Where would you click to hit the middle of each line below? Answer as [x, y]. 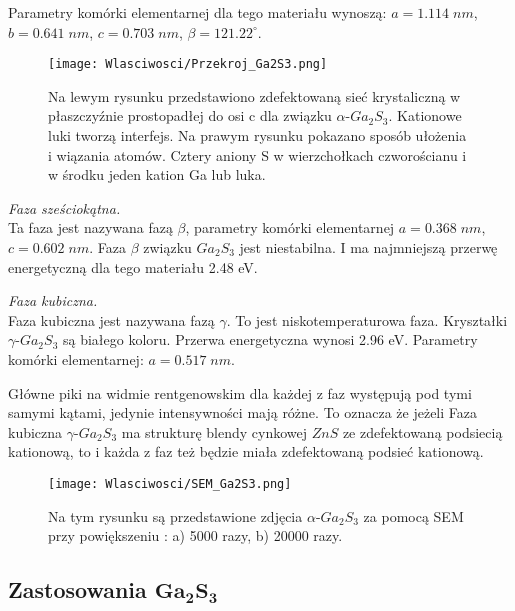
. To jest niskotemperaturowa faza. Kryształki [367, 319]
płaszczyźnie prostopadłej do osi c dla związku [190, 115]
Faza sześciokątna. [64, 207]
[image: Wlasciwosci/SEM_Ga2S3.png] [170, 483]
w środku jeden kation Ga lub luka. [157, 174]
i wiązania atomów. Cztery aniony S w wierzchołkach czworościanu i [257, 154]
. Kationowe [425, 115]
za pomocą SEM [413, 515]
